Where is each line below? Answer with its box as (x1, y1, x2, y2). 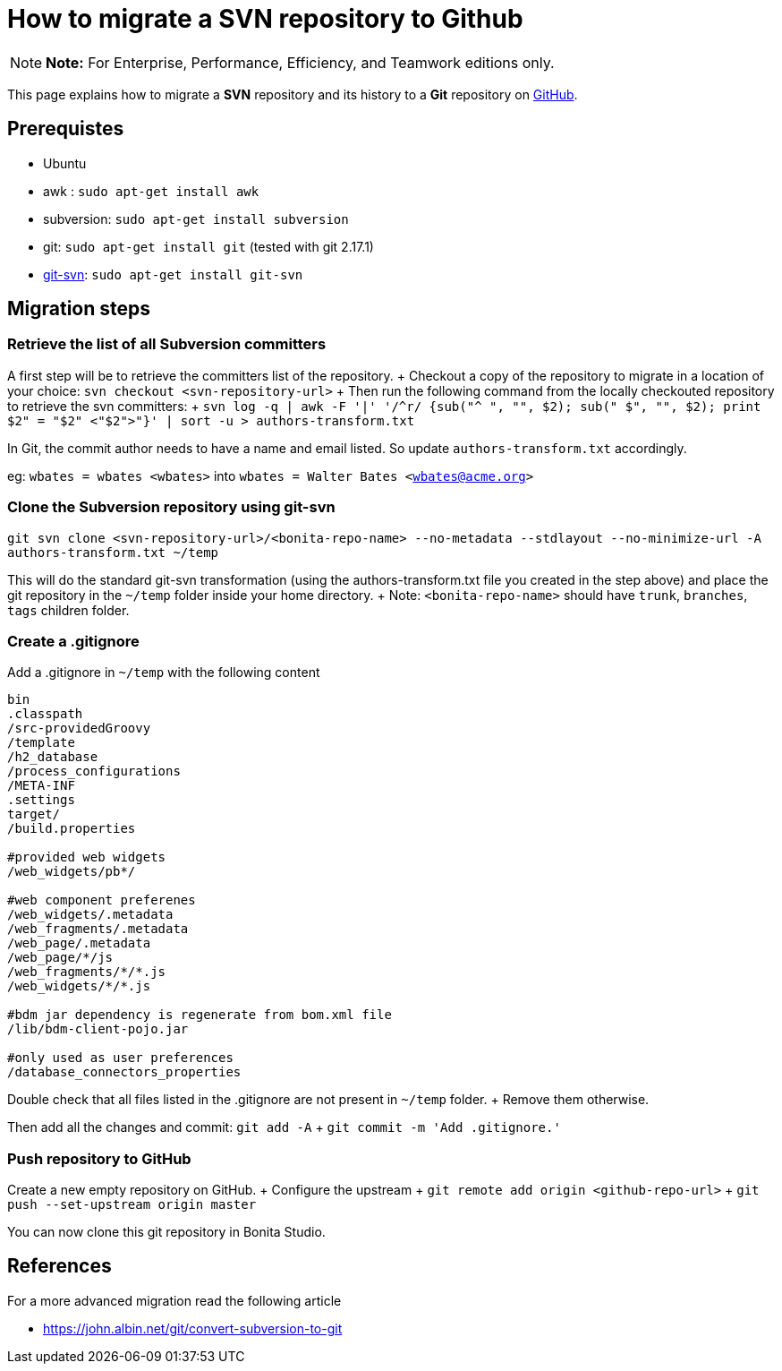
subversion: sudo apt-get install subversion (43, 210, 349, 227)
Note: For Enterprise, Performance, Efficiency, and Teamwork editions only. (46, 53, 555, 72)
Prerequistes (7, 117, 124, 141)
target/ (7, 807, 61, 822)
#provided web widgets (7, 850, 166, 865)
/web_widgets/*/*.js (7, 979, 151, 994)
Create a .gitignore (7, 631, 140, 650)
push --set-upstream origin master (7, 1197, 257, 1212)
